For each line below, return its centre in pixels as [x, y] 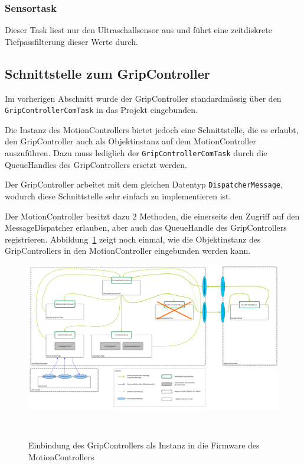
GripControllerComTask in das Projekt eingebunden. [101, 110]
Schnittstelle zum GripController [107, 73]
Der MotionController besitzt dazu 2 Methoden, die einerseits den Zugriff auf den [152, 216]
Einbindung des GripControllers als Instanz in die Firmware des [144, 445]
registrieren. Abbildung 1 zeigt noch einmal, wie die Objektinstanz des [133, 239]
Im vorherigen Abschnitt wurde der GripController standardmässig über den [143, 98]
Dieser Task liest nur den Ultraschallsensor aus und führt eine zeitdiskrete [138, 30]
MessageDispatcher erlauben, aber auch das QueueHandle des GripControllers [146, 227]
